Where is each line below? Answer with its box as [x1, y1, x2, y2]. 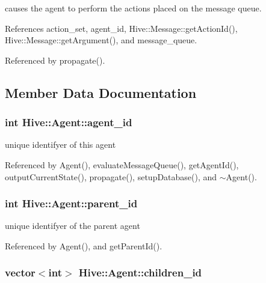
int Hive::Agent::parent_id [5, 196, 138, 211]
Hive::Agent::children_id [78, 265, 202, 280]
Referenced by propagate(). [5, 53, 105, 66]
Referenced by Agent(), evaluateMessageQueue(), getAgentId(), [5, 158, 239, 171]
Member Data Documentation [5, 83, 197, 102]
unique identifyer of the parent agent [5, 219, 140, 232]
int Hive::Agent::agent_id [5, 115, 132, 130]
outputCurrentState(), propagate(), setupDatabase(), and [5, 170, 217, 183]
